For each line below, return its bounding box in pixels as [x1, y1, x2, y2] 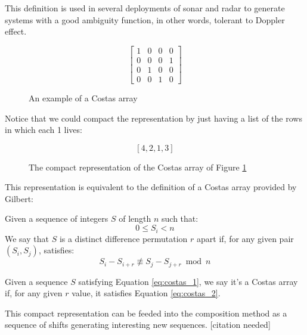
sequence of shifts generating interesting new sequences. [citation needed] [5, 318, 271, 331]
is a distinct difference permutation [59, 232, 188, 244]
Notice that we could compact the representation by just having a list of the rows [5, 111, 302, 124]
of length [119, 212, 151, 225]
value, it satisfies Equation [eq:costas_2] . [72, 287, 221, 299]
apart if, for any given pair [197, 232, 294, 244]
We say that [5, 232, 49, 244]
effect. [5, 25, 27, 38]
